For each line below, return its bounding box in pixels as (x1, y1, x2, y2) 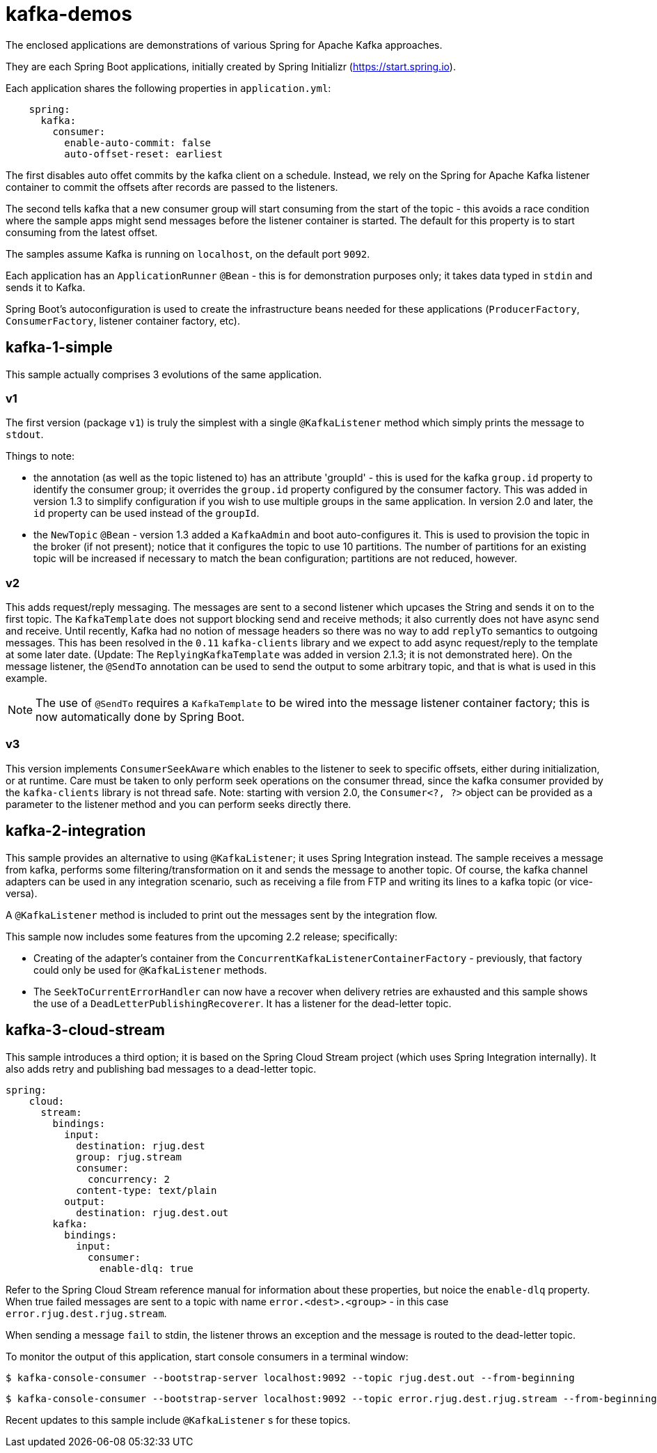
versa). (6, 887, 38, 899)
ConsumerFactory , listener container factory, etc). (6, 314, 240, 327)
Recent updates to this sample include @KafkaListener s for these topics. (6, 1413, 351, 1426)
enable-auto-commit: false (64, 137, 212, 148)
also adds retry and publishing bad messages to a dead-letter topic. (6, 1062, 317, 1075)
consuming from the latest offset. (6, 226, 158, 238)
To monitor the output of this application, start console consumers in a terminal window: (6, 1350, 409, 1362)
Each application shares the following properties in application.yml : (6, 81, 331, 94)
